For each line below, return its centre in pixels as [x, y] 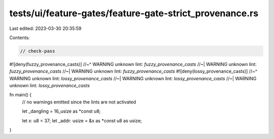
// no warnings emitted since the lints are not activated [79, 102]
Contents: [20, 38]
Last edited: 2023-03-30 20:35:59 [45, 28]
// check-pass [38, 51]
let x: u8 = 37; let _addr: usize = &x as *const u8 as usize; [82, 120]
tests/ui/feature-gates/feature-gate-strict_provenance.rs [134, 13]
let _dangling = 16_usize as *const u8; [61, 111]
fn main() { [21, 95]
